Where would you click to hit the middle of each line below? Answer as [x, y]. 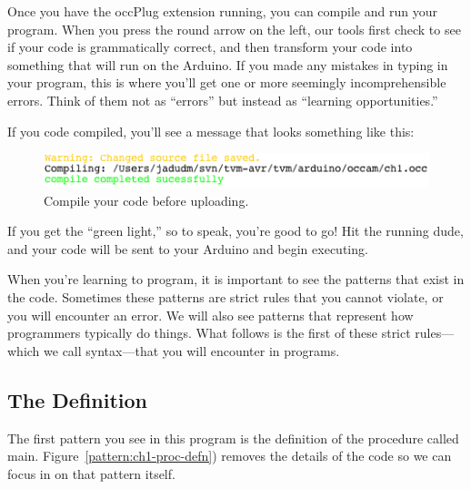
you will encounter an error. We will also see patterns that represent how [210, 315]
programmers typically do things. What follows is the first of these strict [209, 333]
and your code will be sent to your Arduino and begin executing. [188, 248]
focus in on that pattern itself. [91, 473]
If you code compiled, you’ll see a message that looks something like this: [211, 131]
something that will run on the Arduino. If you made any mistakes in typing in [228, 64]
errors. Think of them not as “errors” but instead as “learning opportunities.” [223, 100]
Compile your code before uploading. [146, 200]
